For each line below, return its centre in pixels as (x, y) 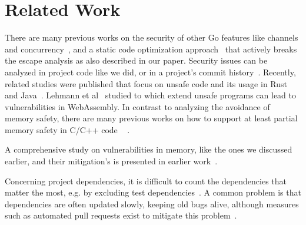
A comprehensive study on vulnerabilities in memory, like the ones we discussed (149, 149)
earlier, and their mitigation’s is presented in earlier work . (111, 161)
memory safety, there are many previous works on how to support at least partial (151, 118)
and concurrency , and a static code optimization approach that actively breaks (151, 49)
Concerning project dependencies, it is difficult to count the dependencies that (146, 181)
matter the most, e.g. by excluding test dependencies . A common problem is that (153, 192)
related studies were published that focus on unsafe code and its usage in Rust (146, 83)
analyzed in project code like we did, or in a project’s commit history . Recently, (150, 72)
